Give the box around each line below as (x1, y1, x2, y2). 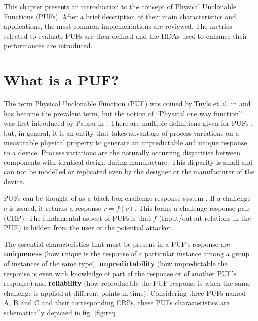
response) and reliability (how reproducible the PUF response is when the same (4, 278, 251, 288)
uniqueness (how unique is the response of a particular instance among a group (4, 248, 250, 259)
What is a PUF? (4, 70, 119, 90)
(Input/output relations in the (159, 212, 251, 223)
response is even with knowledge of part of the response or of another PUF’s (4, 268, 237, 278)
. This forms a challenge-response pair (134, 203, 250, 213)
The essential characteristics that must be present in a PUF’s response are (4, 239, 230, 249)
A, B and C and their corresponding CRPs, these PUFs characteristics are (4, 297, 230, 308)
